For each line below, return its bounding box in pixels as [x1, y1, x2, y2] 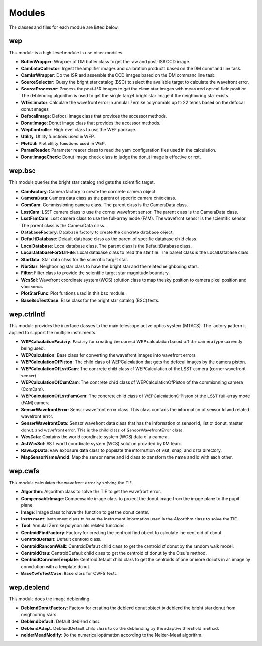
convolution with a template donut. [21, 563, 91, 569]
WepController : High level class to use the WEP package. [21, 126, 137, 132]
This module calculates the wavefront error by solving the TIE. [9, 480, 133, 486]
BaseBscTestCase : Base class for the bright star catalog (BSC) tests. [21, 297, 160, 303]
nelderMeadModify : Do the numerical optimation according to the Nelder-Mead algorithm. [21, 632, 203, 638]
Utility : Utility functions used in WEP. [21, 134, 95, 140]
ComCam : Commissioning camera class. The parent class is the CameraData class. [21, 202, 188, 208]
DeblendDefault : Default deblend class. [21, 618, 101, 625]
